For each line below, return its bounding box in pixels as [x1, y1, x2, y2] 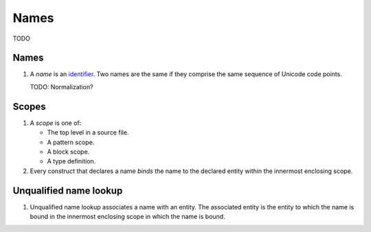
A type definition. [47, 157, 96, 165]
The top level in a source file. [47, 128, 129, 137]
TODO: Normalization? [30, 82, 93, 91]
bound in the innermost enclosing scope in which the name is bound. [30, 213, 226, 220]
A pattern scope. [47, 138, 95, 146]
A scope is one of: [30, 119, 82, 127]
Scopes [12, 100, 46, 113]
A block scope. [47, 148, 90, 156]
